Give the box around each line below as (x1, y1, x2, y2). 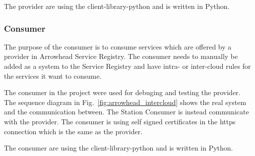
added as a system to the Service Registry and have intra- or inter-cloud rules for (4, 61, 251, 71)
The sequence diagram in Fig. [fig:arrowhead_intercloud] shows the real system (4, 97, 247, 107)
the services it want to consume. (4, 70, 102, 81)
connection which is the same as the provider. (4, 126, 143, 136)
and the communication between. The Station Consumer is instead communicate (4, 106, 249, 117)
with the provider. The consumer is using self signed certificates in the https (4, 116, 236, 126)
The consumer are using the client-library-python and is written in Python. (4, 143, 233, 153)
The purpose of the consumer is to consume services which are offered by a (4, 41, 232, 52)
